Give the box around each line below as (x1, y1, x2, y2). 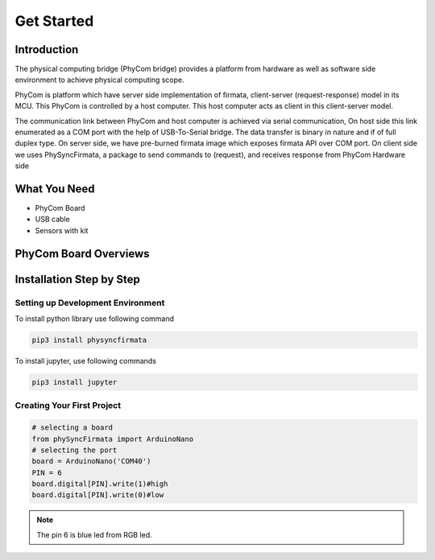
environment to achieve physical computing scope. (14, 75, 184, 84)
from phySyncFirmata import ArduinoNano (31, 434, 193, 443)
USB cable (35, 214, 70, 224)
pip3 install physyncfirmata (31, 336, 147, 345)
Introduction (14, 43, 79, 56)
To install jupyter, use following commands (14, 356, 157, 366)
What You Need (14, 182, 95, 196)
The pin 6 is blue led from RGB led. (36, 529, 152, 539)
